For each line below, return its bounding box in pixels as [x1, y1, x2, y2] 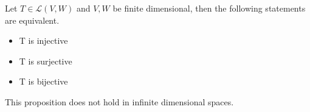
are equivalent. [5, 13, 60, 26]
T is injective [19, 34, 68, 47]
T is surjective [19, 54, 72, 67]
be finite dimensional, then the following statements [112, 2, 306, 14]
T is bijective [19, 75, 68, 88]
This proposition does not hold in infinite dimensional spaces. [5, 95, 234, 108]
